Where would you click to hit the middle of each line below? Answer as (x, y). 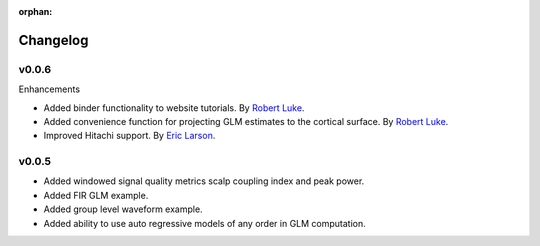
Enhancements (49, 89)
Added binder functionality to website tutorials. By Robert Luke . (174, 107)
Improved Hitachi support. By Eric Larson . (129, 136)
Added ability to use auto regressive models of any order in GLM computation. (205, 223)
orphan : (35, 11)
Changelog (53, 40)
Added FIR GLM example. (96, 195)
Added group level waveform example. (123, 209)
